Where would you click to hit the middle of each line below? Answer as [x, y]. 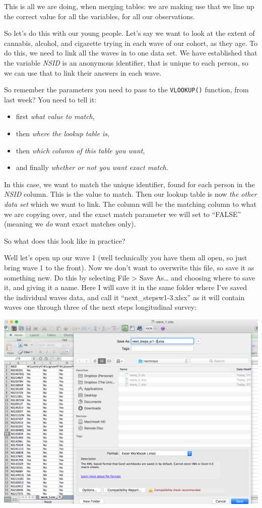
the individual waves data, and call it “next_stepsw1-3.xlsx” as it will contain [124, 297]
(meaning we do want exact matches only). [70, 224]
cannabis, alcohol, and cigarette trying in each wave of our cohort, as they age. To [131, 43]
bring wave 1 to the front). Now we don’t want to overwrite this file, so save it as [129, 267]
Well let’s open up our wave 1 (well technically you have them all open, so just [126, 258]
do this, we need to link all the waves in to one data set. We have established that [131, 53]
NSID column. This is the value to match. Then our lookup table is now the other [130, 194]
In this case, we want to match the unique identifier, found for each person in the [129, 184]
